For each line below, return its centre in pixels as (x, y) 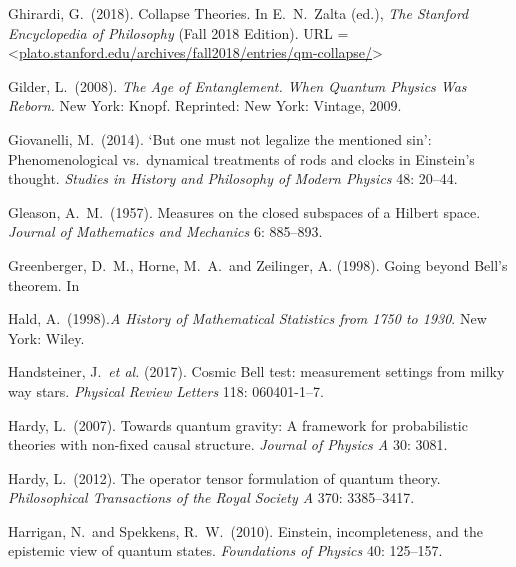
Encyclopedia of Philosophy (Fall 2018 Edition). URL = (178, 32)
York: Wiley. (46, 337)
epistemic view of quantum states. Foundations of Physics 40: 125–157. (225, 550)
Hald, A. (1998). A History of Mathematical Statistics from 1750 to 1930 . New (247, 318)
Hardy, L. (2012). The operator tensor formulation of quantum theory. (224, 477)
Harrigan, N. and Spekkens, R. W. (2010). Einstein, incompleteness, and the (245, 530)
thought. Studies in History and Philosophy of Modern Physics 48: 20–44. (233, 178)
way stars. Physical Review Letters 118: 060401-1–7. (166, 390)
